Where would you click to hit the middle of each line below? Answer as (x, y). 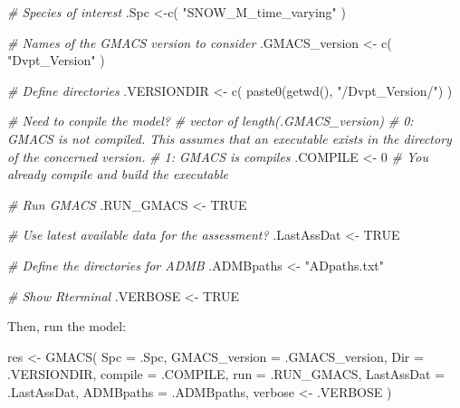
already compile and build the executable (118, 174)
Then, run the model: (67, 326)
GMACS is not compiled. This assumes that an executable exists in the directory (230, 138)
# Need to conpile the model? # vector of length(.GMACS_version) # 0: (211, 121)
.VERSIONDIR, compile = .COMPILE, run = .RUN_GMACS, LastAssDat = (226, 374)
